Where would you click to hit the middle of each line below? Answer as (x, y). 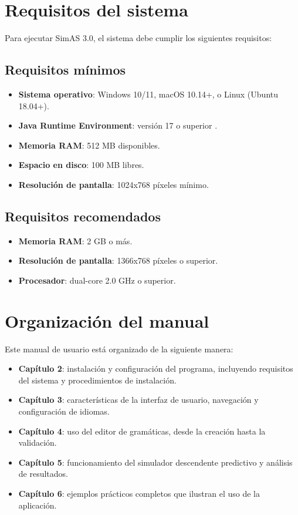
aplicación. (38, 505)
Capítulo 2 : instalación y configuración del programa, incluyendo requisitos (156, 368)
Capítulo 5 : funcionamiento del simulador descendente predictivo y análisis (155, 462)
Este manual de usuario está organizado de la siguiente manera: (119, 349)
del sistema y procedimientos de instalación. (97, 380)
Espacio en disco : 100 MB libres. (81, 165)
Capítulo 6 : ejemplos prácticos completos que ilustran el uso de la (139, 493)
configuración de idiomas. (64, 411)
